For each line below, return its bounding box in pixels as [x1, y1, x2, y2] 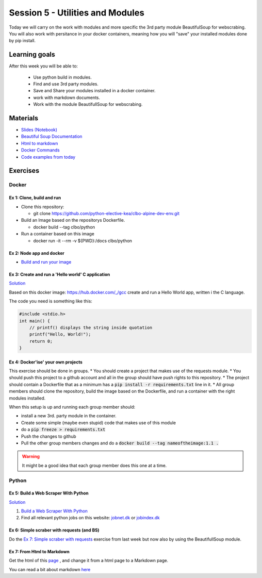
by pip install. [9, 38, 36, 44]
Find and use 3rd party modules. [33, 81, 99, 87]
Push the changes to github [21, 433, 76, 439]
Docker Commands [21, 147, 60, 153]
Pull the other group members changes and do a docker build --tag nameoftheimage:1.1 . [21, 440, 219, 446]
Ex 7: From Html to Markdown [9, 548, 70, 554]
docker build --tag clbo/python [33, 224, 96, 230]
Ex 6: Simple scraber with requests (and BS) [9, 527, 99, 533]
